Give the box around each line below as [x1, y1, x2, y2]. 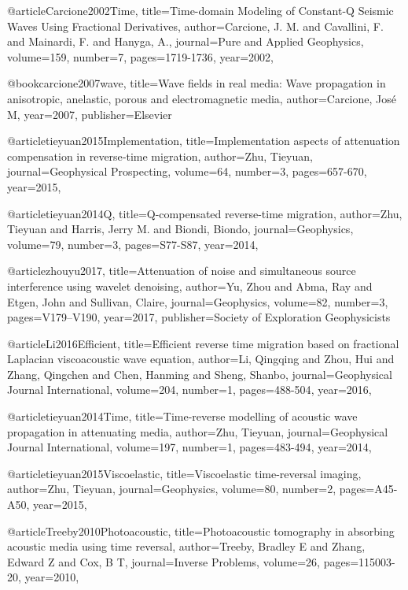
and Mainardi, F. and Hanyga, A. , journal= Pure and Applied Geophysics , [7, 33, 364, 50]
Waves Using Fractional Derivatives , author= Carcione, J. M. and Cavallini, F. [7, 17, 384, 34]
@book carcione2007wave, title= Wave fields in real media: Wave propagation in [7, 75, 386, 91]
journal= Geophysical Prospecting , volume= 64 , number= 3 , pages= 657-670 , [7, 163, 367, 180]
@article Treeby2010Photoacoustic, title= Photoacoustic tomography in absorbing [7, 522, 395, 539]
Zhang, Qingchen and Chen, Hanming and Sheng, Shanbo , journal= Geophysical [7, 366, 392, 382]
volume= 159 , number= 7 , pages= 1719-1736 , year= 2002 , [7, 48, 274, 65]
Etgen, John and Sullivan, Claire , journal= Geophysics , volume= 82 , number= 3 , [7, 293, 388, 310]
